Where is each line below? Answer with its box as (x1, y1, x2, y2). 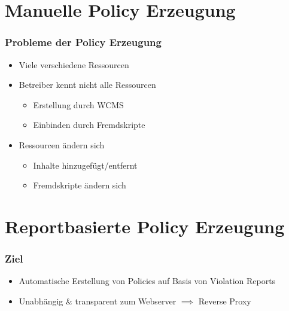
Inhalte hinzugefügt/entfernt (33, 158, 138, 171)
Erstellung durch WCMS (33, 98, 124, 111)
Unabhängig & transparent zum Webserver (19, 294, 177, 307)
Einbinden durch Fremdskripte (33, 118, 145, 131)
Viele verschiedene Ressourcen (19, 58, 129, 71)
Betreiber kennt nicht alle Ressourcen (19, 78, 156, 91)
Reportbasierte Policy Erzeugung (5, 214, 285, 238)
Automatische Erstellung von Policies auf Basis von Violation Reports (19, 275, 276, 287)
